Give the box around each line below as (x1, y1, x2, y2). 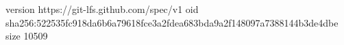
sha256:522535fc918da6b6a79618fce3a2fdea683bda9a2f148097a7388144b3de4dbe (5, 15, 339, 29)
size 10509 (5, 29, 48, 43)
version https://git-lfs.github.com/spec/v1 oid (5, 2, 199, 16)
